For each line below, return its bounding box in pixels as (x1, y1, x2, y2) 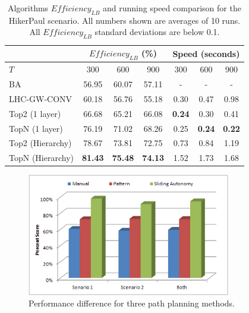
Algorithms (7, 2, 49, 14)
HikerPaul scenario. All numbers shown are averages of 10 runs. (8, 14, 241, 26)
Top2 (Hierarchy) (9, 137, 72, 149)
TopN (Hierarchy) (9, 151, 74, 164)
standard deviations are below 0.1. (94, 26, 220, 38)
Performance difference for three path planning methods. (29, 297, 235, 309)
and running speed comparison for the (103, 2, 241, 14)
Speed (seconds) (172, 47, 240, 59)
